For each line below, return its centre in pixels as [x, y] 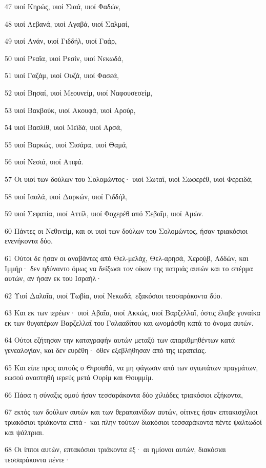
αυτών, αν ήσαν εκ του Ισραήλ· [53, 278]
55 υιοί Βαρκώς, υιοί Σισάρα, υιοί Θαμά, [66, 144]
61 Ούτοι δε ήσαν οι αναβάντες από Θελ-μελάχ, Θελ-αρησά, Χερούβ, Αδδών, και [127, 258]
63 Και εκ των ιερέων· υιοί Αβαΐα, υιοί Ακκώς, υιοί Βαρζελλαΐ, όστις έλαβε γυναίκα [132, 313]
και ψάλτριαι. [24, 432]
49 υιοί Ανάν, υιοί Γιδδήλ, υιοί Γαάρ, [61, 41]
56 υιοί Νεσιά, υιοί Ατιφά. [44, 162]
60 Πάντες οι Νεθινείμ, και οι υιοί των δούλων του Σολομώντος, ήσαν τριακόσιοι [126, 230]
